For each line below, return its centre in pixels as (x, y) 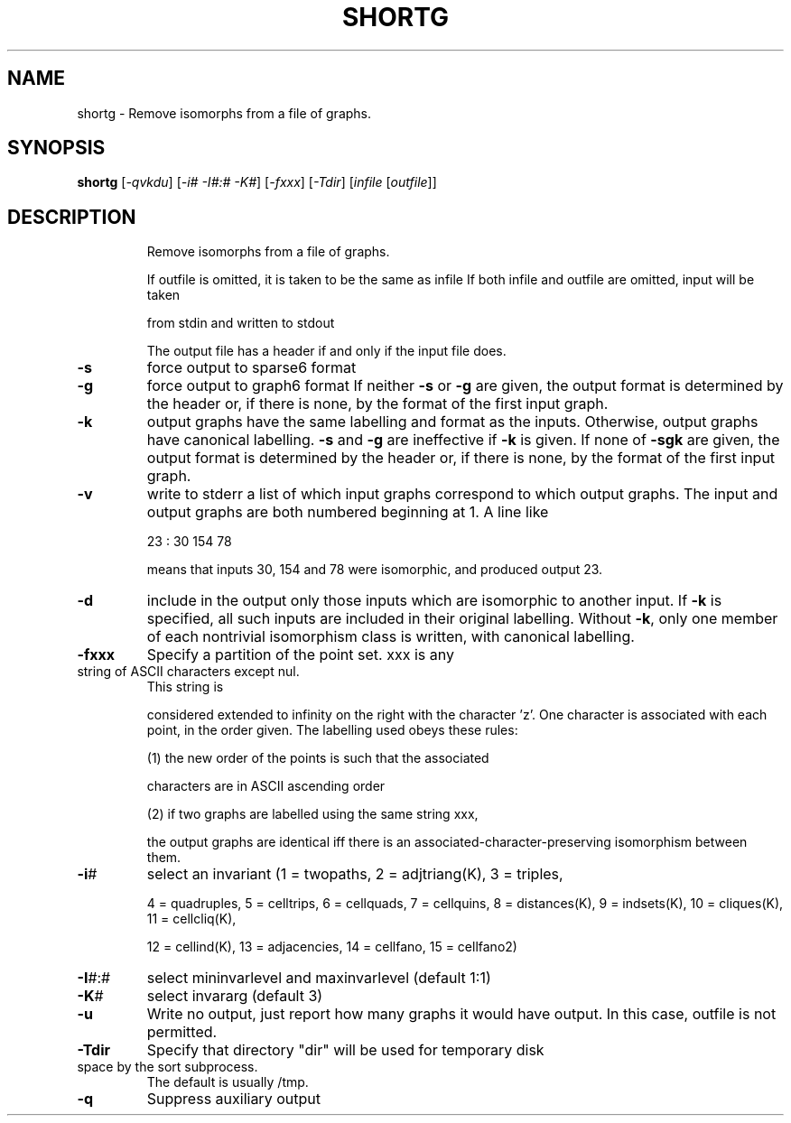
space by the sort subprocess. (168, 1067)
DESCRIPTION (72, 217)
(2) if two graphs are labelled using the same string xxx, (312, 814)
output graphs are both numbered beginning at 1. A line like (348, 512)
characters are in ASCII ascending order (266, 786)
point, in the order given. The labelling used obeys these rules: (332, 730)
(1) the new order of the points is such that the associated (318, 758)
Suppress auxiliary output (233, 1099)
